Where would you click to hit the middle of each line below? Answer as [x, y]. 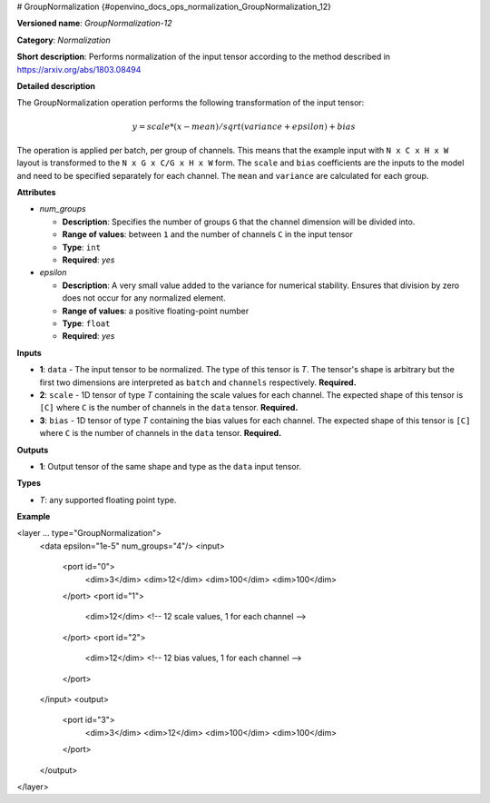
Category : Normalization [64, 40]
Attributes [36, 193]
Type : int [82, 247]
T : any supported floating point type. [108, 500]
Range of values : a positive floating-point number [156, 311]
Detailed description [56, 85]
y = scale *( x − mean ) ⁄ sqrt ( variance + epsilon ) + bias [244, 126]
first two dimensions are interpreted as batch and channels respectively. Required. [198, 382]
